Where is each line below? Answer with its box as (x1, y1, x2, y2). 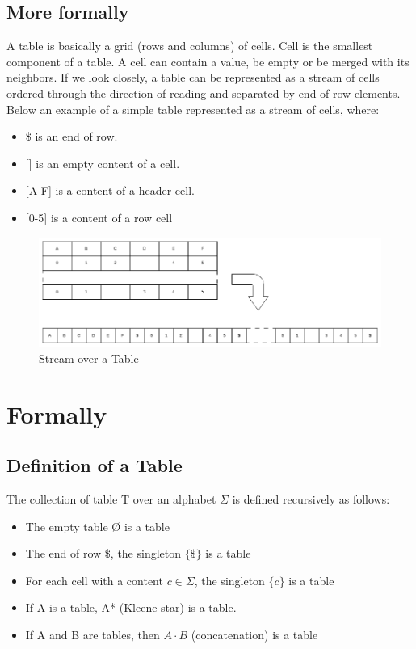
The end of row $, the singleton (25, 545, 182, 562)
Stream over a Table (39, 349, 139, 366)
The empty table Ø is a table (25, 517, 170, 534)
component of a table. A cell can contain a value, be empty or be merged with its (6, 53, 410, 70)
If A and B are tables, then (25, 626, 160, 643)
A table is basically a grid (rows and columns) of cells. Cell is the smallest (6, 37, 373, 54)
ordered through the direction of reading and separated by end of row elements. (6, 84, 401, 101)
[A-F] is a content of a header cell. (25, 182, 195, 199)
